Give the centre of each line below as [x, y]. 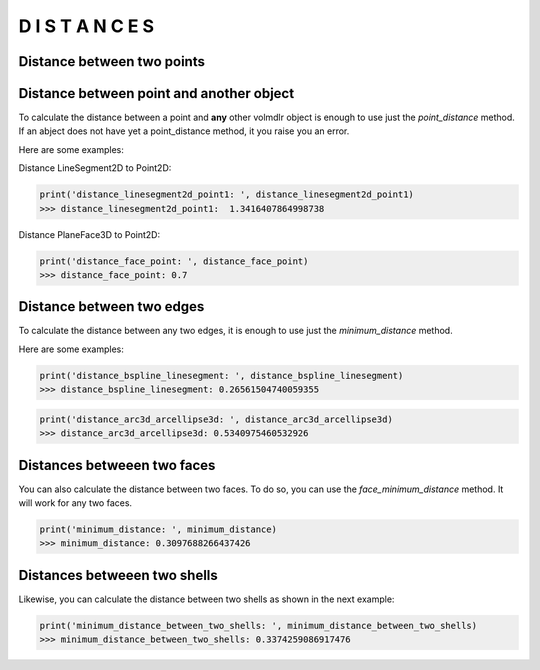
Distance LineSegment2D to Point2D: [95, 168]
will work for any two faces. [75, 503]
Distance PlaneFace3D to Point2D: [89, 234]
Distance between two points [111, 61]
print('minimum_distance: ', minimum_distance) [158, 529]
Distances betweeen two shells [118, 575]
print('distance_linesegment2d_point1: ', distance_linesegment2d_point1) [227, 194]
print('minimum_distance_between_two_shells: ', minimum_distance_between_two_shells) [258, 625]
